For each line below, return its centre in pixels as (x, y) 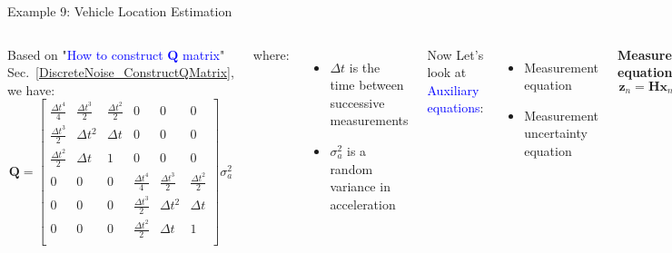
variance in (360, 186)
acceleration (363, 204)
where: (271, 54)
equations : (455, 107)
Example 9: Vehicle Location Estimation (120, 11)
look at (447, 72)
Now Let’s (455, 54)
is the (365, 67)
